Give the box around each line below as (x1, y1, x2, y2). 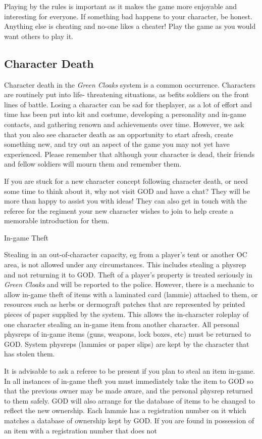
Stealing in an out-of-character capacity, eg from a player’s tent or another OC (4, 249, 247, 260)
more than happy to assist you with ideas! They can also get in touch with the (4, 195, 247, 206)
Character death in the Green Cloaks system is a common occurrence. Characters (4, 79, 255, 90)
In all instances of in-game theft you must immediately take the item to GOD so (4, 375, 253, 386)
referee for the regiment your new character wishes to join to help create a (4, 205, 234, 216)
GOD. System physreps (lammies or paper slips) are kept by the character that (4, 338, 249, 349)
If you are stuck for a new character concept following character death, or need (4, 175, 248, 186)
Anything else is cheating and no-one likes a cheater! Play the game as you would (4, 21, 256, 31)
